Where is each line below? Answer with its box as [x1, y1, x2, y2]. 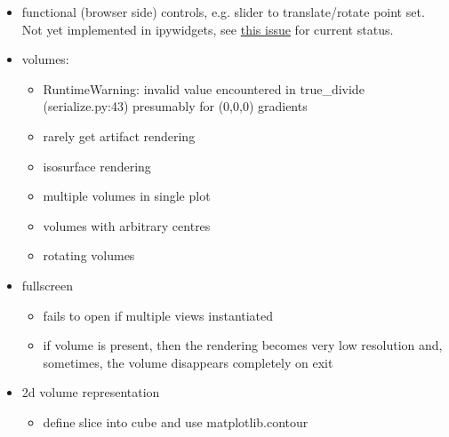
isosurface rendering [43, 156, 151, 175]
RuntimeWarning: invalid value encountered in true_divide [43, 79, 365, 98]
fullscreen [21, 275, 74, 294]
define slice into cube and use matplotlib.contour [43, 412, 309, 431]
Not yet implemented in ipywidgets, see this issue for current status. [21, 20, 394, 38]
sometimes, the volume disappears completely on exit [43, 353, 333, 371]
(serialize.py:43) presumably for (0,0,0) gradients [43, 97, 308, 115]
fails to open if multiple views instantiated [43, 306, 274, 324]
